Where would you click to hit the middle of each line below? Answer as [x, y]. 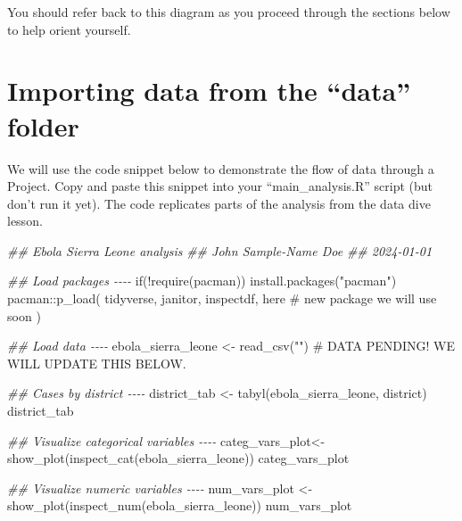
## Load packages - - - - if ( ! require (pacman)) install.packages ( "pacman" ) [202, 281]
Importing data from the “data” [209, 91]
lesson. [25, 221]
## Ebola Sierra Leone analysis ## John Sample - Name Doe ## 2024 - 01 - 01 [220, 250]
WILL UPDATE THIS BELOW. [97, 363]
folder [43, 125]
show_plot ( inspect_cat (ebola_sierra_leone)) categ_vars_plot [178, 458]
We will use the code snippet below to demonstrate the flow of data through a [221, 168]
